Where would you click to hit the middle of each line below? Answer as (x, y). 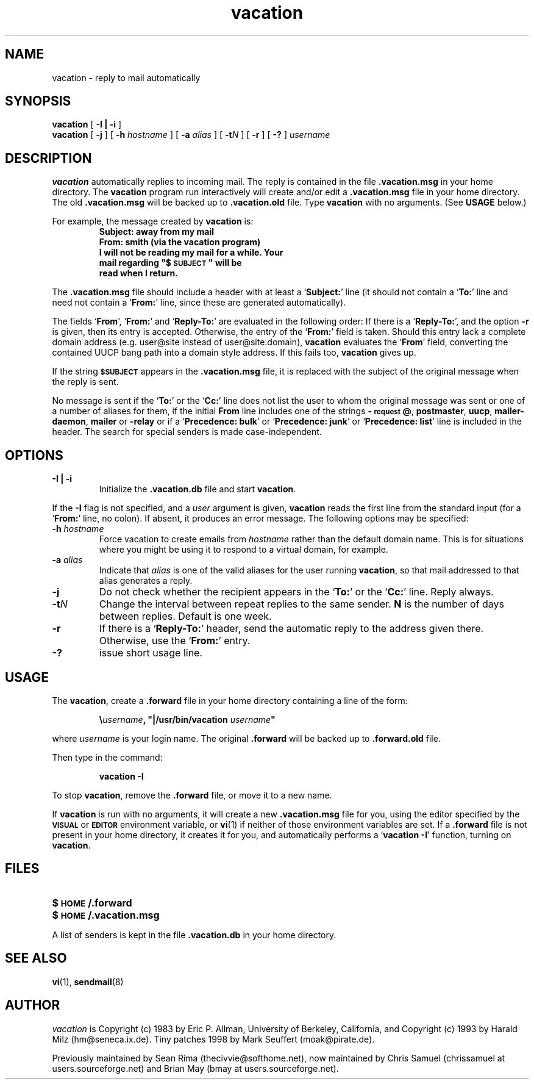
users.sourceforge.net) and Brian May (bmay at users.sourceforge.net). (195, 1068)
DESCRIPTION (48, 158)
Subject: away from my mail (157, 232)
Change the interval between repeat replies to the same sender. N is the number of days (301, 604)
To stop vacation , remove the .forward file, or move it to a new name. (192, 795)
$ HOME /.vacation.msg (106, 915)
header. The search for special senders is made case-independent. (187, 432)
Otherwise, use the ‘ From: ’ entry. (175, 641)
